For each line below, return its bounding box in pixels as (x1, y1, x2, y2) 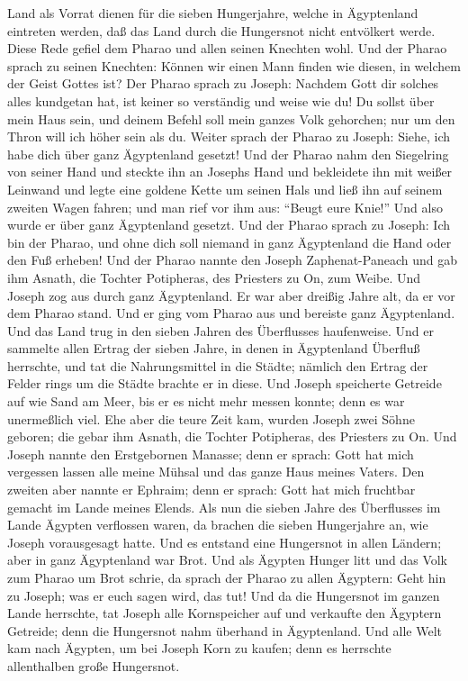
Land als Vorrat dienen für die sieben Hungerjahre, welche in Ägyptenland (7, 4, 418, 22)
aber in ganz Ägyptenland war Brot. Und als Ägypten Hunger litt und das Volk (7, 550, 448, 569)
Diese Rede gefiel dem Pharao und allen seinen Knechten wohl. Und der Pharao (7, 39, 447, 58)
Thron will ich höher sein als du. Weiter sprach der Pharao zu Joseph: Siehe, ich (7, 127, 451, 146)
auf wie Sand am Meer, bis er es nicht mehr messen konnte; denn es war (7, 392, 405, 411)
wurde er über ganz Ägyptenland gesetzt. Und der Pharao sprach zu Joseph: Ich (7, 215, 451, 234)
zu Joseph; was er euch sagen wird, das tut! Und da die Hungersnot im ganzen (7, 586, 440, 604)
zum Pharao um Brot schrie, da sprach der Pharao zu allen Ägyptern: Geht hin (7, 568, 446, 586)
